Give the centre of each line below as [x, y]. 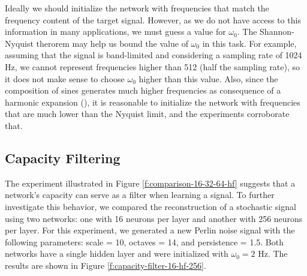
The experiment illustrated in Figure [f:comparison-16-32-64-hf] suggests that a [150, 183]
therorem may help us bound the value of [112, 43]
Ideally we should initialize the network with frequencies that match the [137, 8]
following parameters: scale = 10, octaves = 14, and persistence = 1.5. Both [144, 241]
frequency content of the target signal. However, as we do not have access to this [153, 19]
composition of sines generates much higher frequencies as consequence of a [143, 90]
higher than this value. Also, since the [208, 78]
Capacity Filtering [63, 157]
